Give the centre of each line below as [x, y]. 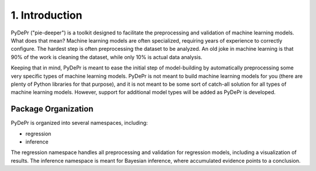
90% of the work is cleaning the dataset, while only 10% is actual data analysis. [107, 57]
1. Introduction [47, 15]
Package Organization [52, 109]
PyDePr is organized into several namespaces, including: [79, 123]
